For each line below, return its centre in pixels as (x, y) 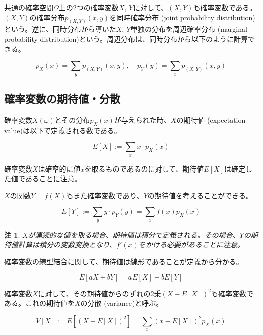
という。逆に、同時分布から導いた (60, 29)
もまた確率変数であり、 (105, 195)
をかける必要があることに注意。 (191, 244)
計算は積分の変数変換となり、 (67, 244)
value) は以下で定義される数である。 (63, 130)
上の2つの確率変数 (89, 7)
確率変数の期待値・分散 (62, 99)
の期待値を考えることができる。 (200, 195)
